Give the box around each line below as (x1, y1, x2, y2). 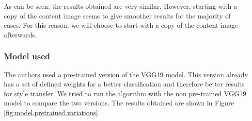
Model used (4, 50, 50, 62)
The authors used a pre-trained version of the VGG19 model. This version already (4, 69, 248, 79)
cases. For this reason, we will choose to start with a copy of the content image (4, 20, 238, 30)
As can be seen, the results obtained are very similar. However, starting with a (4, 1, 237, 11)
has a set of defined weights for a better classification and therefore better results (4, 79, 245, 89)
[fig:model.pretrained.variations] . (4, 107, 100, 117)
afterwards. (4, 29, 37, 39)
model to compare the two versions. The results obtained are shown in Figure (4, 98, 234, 108)
